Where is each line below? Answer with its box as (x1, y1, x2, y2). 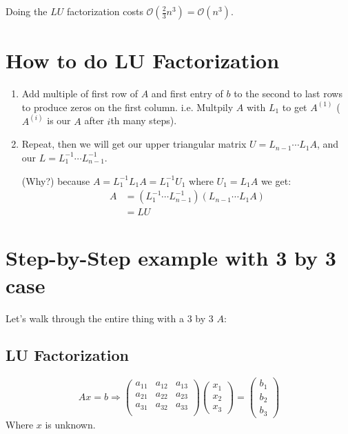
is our (47, 113, 71, 128)
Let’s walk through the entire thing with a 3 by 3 (6, 310, 214, 325)
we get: (260, 173, 291, 188)
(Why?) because (21, 173, 90, 188)
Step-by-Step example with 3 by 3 (6, 244, 336, 272)
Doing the (6, 4, 48, 18)
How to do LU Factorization (6, 46, 280, 75)
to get (282, 99, 307, 114)
